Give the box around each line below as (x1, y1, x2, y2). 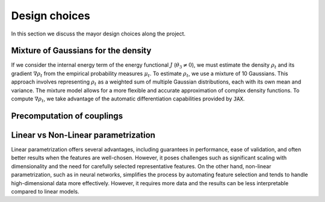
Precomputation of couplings (11, 111, 123, 121)
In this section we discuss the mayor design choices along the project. (11, 30, 186, 37)
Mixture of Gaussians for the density (11, 46, 152, 56)
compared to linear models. (11, 188, 79, 195)
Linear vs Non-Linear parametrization (11, 130, 156, 140)
